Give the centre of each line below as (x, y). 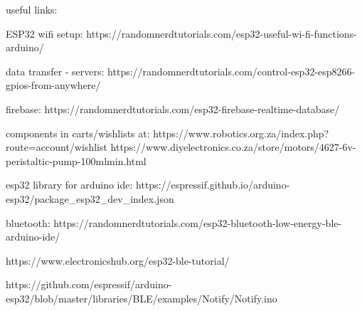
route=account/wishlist (57, 147)
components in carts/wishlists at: (78, 133)
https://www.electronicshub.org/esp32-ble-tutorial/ (118, 260)
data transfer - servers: (55, 71)
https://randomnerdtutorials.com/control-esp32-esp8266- (231, 71)
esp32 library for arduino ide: (69, 185)
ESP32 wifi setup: (44, 33)
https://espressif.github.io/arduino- (213, 185)
